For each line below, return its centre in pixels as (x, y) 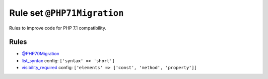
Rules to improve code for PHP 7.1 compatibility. (58, 28)
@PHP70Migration (40, 54)
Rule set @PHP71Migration (67, 13)
